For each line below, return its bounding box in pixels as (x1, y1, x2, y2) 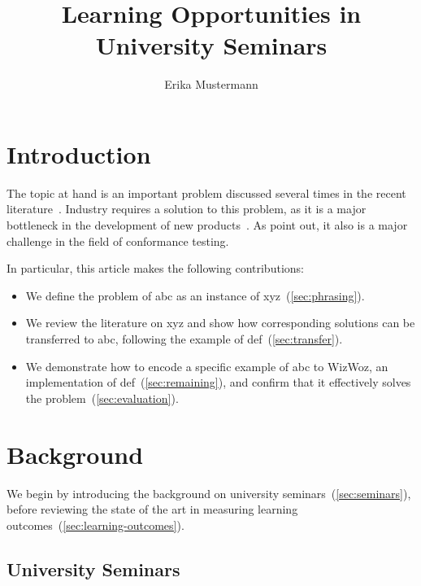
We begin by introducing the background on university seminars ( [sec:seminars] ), (7, 484, 411, 501)
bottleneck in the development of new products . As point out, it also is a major (7, 216, 408, 234)
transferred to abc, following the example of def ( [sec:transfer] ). (25, 330, 343, 347)
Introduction (7, 137, 151, 170)
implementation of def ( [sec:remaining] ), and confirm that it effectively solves (25, 374, 411, 391)
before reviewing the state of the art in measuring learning (7, 501, 298, 518)
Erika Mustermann (164, 76, 258, 93)
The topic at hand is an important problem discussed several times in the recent (7, 184, 406, 201)
